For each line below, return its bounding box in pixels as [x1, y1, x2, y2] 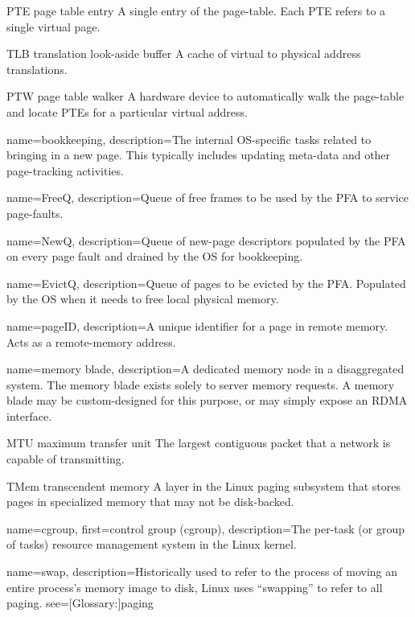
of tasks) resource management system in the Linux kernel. [6, 536, 297, 553]
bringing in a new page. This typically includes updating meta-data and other [6, 146, 391, 163]
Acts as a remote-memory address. [6, 333, 176, 350]
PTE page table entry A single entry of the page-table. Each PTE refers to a [6, 2, 386, 19]
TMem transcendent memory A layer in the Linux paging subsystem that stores [6, 477, 401, 494]
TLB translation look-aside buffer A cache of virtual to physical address [6, 45, 361, 62]
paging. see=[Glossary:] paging [6, 594, 154, 611]
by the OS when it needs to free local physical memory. [6, 290, 279, 307]
